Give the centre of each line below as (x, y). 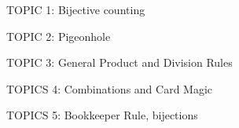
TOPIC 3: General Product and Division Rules (119, 62)
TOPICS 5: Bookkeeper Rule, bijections (102, 115)
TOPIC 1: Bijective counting (76, 9)
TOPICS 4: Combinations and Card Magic (110, 88)
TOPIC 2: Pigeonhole (59, 36)
